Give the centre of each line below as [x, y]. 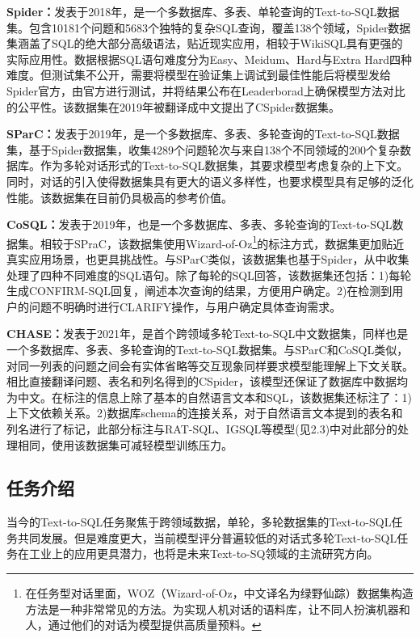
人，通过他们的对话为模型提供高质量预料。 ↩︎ [143, 625]
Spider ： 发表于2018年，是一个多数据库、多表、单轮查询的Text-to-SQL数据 [203, 11]
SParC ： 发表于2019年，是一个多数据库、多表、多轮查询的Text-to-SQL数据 [203, 134]
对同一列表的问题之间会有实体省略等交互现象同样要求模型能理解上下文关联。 [210, 365]
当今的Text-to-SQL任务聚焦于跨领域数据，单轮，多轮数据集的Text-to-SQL [199, 522]
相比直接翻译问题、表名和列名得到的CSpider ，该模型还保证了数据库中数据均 [208, 381]
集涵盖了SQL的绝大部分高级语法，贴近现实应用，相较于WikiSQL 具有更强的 [205, 43]
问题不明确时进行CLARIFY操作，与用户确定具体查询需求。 [185, 306]
